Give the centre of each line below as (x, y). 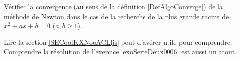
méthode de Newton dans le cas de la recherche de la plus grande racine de (117, 16)
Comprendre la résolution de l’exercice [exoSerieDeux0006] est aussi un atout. (120, 51)
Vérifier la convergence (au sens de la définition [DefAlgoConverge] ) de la (113, 6)
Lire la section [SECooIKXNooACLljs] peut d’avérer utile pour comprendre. (118, 42)
